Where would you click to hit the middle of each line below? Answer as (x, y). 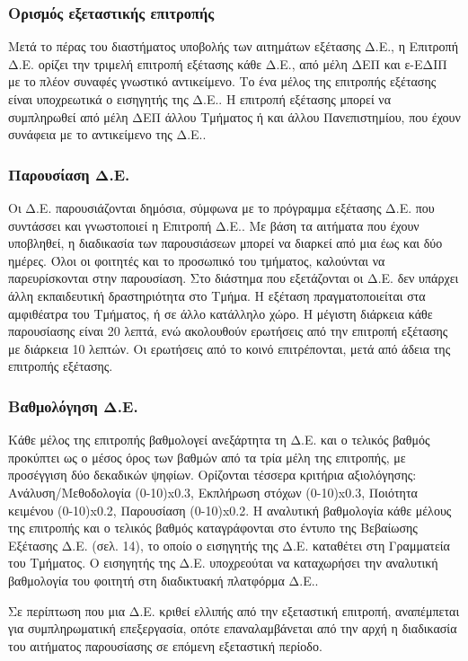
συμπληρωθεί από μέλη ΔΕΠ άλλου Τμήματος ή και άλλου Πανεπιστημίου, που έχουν (234, 116)
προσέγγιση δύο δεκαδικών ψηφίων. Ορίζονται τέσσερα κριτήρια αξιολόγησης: (212, 475)
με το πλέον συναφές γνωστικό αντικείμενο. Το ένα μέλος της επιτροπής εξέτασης (222, 81)
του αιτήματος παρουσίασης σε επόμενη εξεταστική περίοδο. (165, 645)
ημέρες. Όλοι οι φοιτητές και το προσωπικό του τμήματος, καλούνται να (197, 260)
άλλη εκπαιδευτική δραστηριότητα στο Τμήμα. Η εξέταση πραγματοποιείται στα (217, 295)
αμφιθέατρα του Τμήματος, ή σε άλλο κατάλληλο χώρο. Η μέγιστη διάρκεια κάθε (221, 313)
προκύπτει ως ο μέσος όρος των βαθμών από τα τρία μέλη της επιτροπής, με (207, 457)
